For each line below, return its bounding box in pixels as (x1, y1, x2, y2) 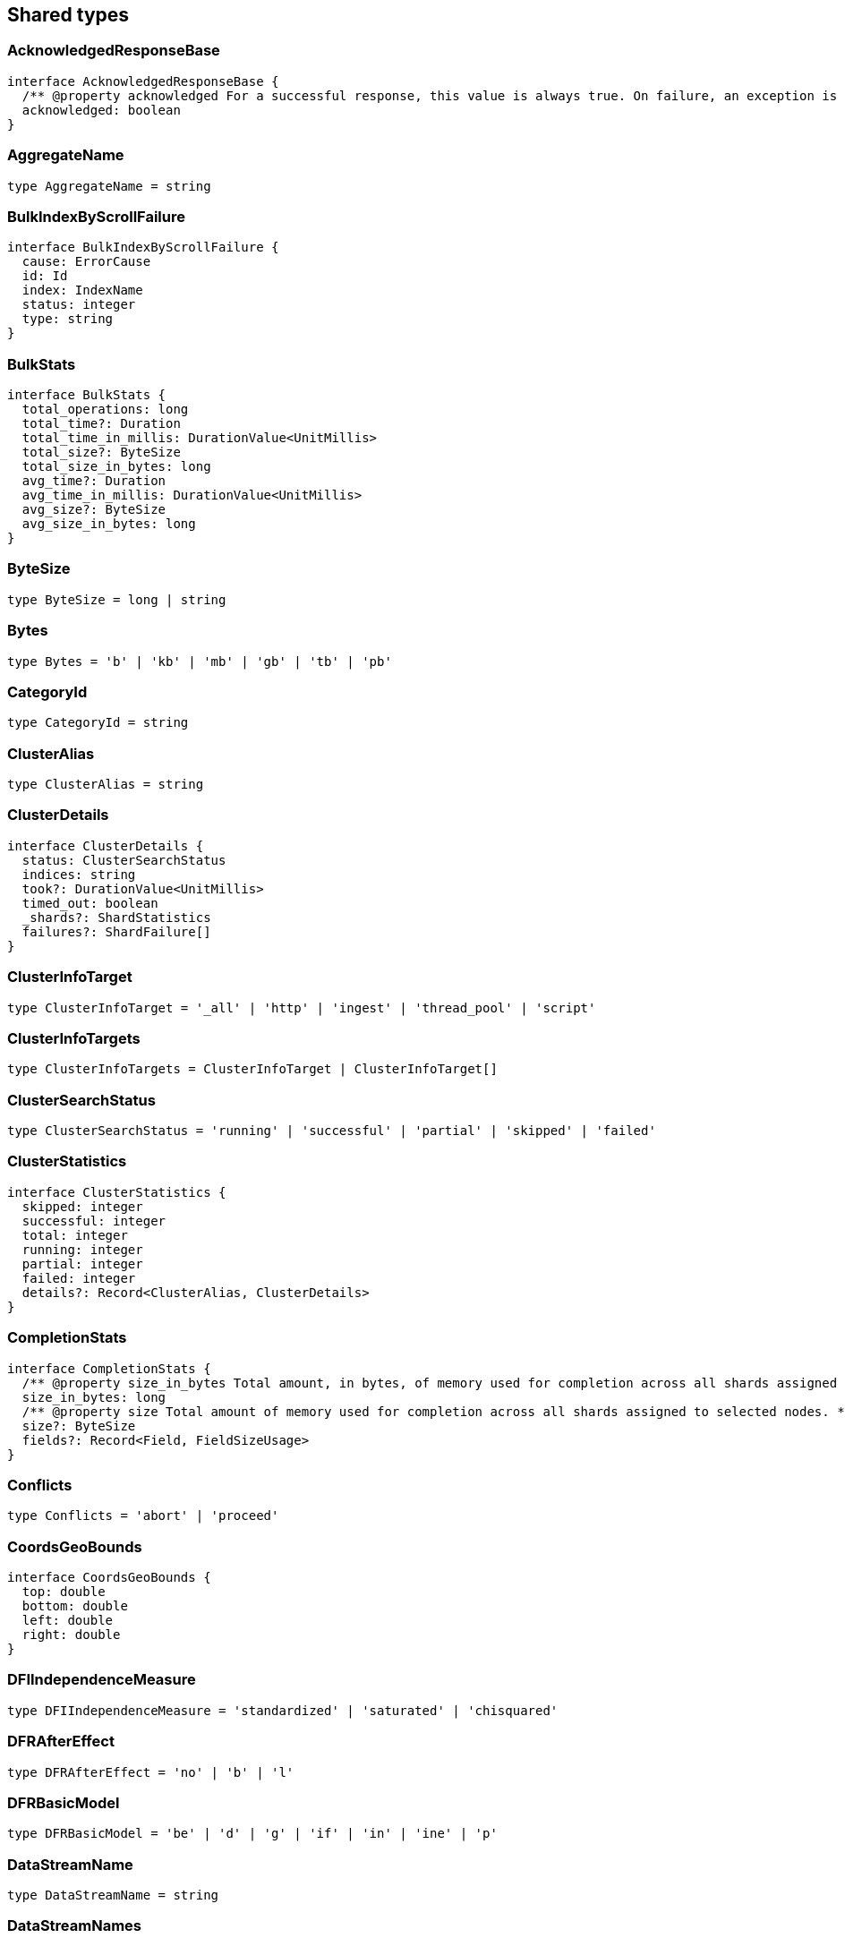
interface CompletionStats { (7, 1361, 211, 1376)
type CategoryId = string (7, 715, 189, 730)
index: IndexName (21, 283, 143, 298)
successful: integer (21, 1213, 166, 1228)
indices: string (21, 867, 136, 882)
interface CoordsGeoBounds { (7, 1570, 211, 1585)
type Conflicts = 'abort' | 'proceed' (7, 1508, 279, 1524)
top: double (21, 1584, 106, 1600)
